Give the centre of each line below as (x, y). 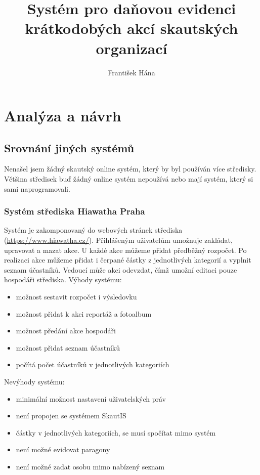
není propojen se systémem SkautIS (71, 416)
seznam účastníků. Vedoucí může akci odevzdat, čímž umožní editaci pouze (121, 269)
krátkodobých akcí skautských (132, 28)
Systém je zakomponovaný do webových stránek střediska (93, 230)
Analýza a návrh (63, 116)
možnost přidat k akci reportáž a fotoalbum (84, 313)
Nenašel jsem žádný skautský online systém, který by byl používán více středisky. (130, 169)
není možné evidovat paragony (63, 449)
